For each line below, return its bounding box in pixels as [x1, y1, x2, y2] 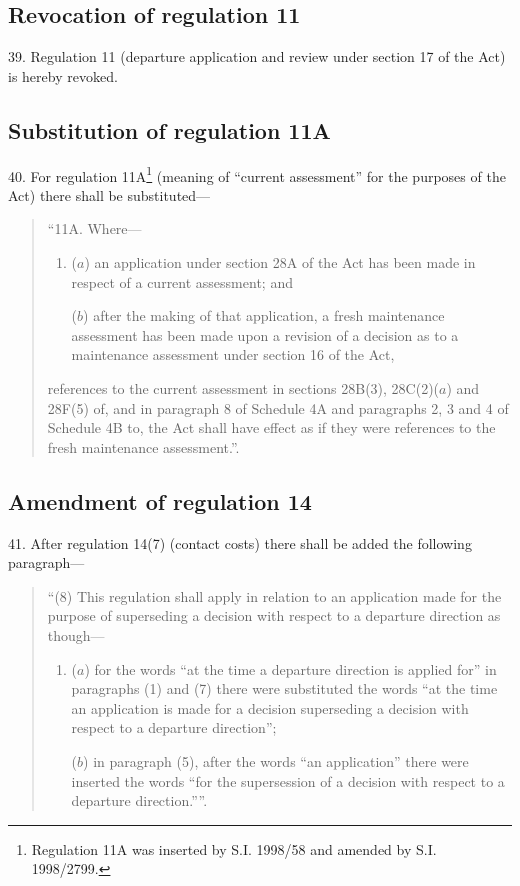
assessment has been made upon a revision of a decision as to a [71, 324, 459, 345]
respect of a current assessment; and [71, 271, 293, 292]
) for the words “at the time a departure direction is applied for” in [84, 658, 497, 679]
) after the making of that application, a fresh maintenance [83, 305, 445, 326]
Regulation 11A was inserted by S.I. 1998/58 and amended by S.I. [31, 838, 437, 859]
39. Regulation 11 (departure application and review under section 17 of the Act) [8, 46, 506, 67]
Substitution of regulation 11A [8, 114, 331, 145]
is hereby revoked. [8, 65, 118, 86]
